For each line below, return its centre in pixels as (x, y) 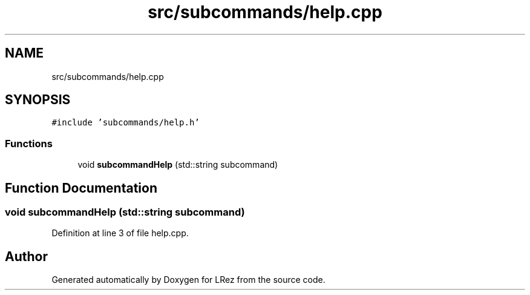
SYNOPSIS (38, 100)
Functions (29, 143)
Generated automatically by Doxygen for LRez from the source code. (188, 280)
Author (26, 256)
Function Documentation (81, 188)
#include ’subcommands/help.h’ (126, 123)
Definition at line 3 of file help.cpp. (120, 233)
